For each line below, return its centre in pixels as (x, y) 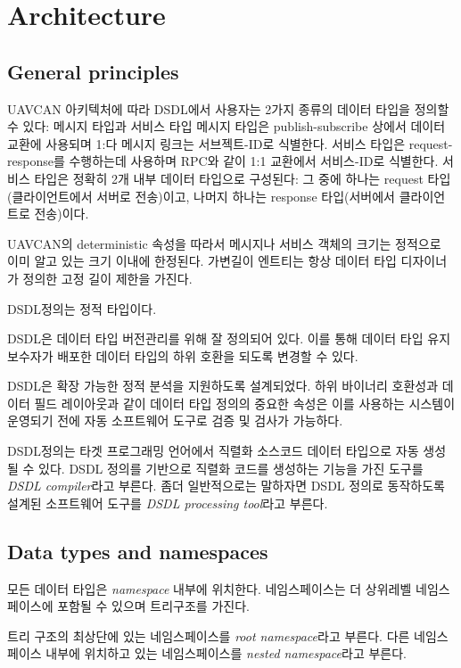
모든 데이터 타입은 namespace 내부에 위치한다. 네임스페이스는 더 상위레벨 (210, 588)
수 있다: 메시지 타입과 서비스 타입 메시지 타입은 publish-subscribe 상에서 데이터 (226, 126)
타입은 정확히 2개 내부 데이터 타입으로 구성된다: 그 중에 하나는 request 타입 (243, 178)
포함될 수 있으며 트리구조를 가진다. (153, 606)
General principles (93, 71)
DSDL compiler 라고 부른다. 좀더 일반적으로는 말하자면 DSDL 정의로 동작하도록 (226, 486)
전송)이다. (62, 214)
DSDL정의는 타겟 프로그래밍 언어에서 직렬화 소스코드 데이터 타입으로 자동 (213, 451)
